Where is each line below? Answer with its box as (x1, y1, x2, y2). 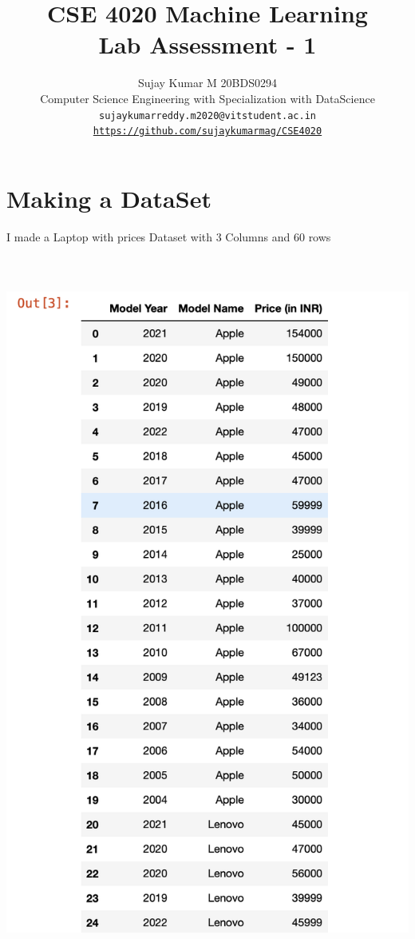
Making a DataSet (6, 181, 211, 214)
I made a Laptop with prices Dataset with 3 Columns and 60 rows (6, 228, 331, 245)
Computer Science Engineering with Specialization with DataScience (40, 90, 375, 106)
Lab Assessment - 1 (98, 28, 317, 61)
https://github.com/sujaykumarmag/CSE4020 (93, 125, 322, 137)
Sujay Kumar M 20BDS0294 (138, 74, 277, 91)
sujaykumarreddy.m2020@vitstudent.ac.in (98, 109, 317, 121)
